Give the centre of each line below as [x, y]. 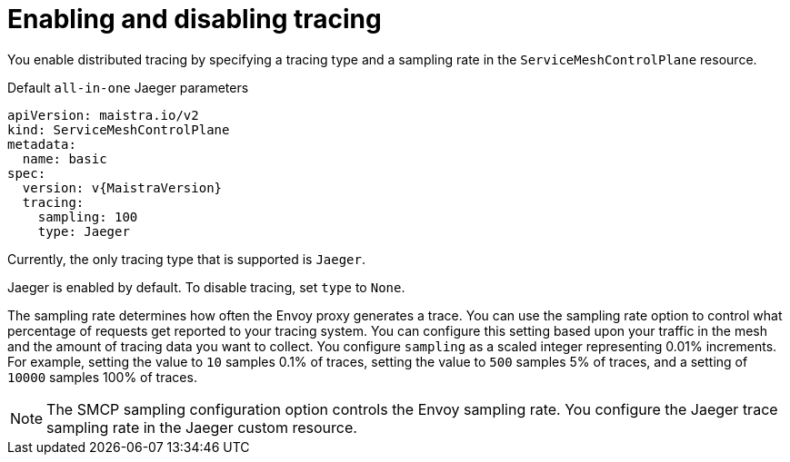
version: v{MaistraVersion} [122, 187]
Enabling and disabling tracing [195, 19]
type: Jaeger [84, 231]
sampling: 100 [88, 216]
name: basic [65, 158]
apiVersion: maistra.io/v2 [103, 115]
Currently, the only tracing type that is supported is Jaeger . [187, 259]
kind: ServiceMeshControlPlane [119, 129]
